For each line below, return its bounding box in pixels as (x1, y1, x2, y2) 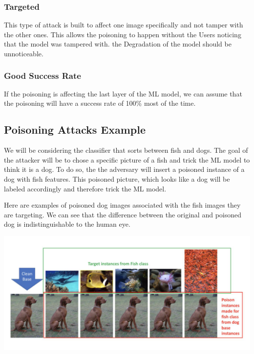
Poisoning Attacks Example (4, 122, 146, 137)
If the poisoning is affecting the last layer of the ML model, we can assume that (4, 88, 242, 98)
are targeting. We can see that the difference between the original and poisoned (4, 209, 242, 219)
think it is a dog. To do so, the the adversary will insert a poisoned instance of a (4, 164, 245, 174)
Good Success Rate (4, 69, 81, 81)
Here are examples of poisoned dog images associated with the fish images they (4, 200, 241, 210)
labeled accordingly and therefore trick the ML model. (4, 183, 167, 193)
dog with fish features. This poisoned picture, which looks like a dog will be (4, 173, 230, 184)
